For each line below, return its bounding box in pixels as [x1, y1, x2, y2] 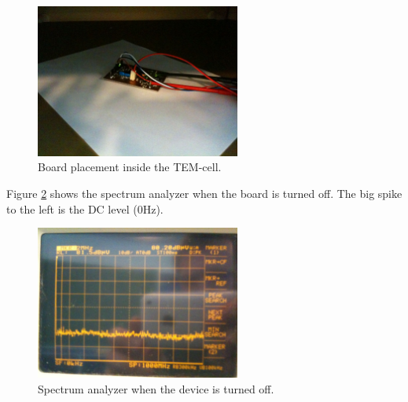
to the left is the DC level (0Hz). [6, 200, 164, 217]
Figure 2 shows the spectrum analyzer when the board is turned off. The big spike [6, 185, 402, 201]
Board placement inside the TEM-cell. [38, 159, 222, 175]
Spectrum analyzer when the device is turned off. [38, 380, 274, 397]
